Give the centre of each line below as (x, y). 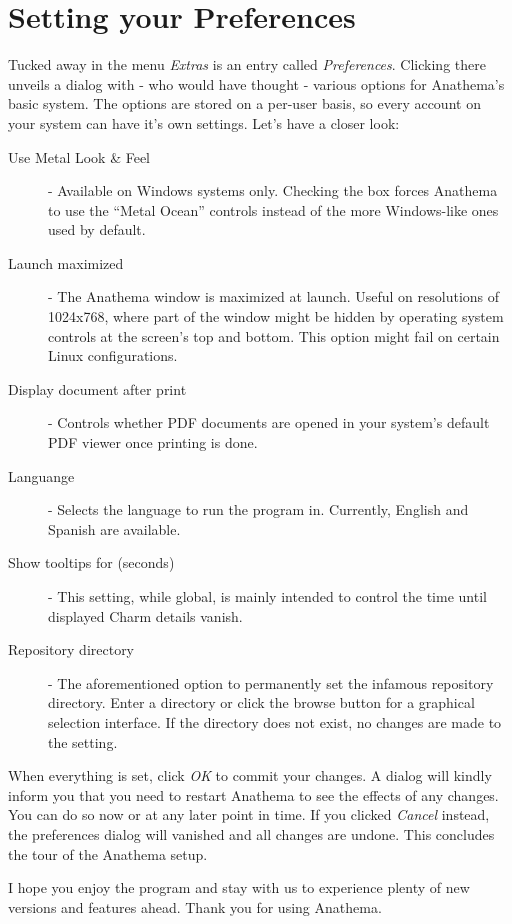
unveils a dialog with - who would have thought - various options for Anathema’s (256, 83)
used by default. (97, 229)
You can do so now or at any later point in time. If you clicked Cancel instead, (249, 814)
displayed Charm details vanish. (145, 615)
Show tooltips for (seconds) (91, 562)
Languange (41, 475)
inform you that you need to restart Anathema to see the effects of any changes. (253, 794)
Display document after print (97, 388)
